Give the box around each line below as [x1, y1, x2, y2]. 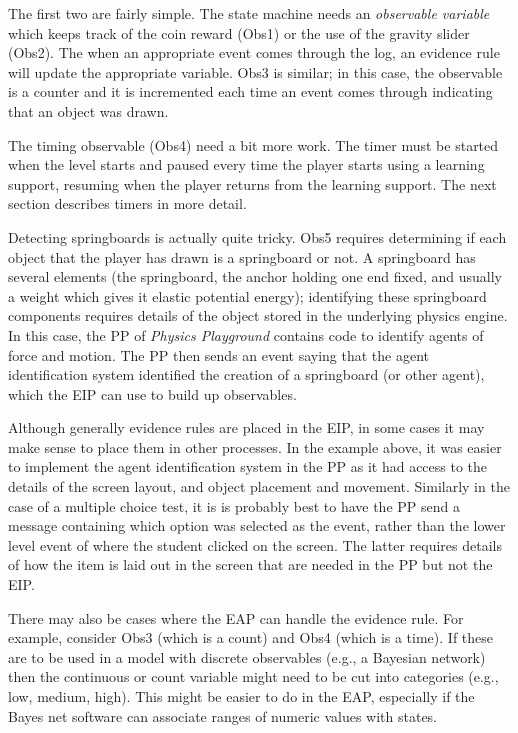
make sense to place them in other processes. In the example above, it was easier [8, 436, 502, 457]
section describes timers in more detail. [8, 193, 247, 214]
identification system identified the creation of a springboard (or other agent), [8, 364, 485, 385]
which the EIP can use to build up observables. [8, 383, 297, 404]
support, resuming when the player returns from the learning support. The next [8, 173, 497, 194]
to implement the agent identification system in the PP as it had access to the [8, 456, 488, 477]
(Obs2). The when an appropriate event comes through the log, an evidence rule [8, 42, 500, 63]
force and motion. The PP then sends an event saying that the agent [8, 344, 430, 365]
